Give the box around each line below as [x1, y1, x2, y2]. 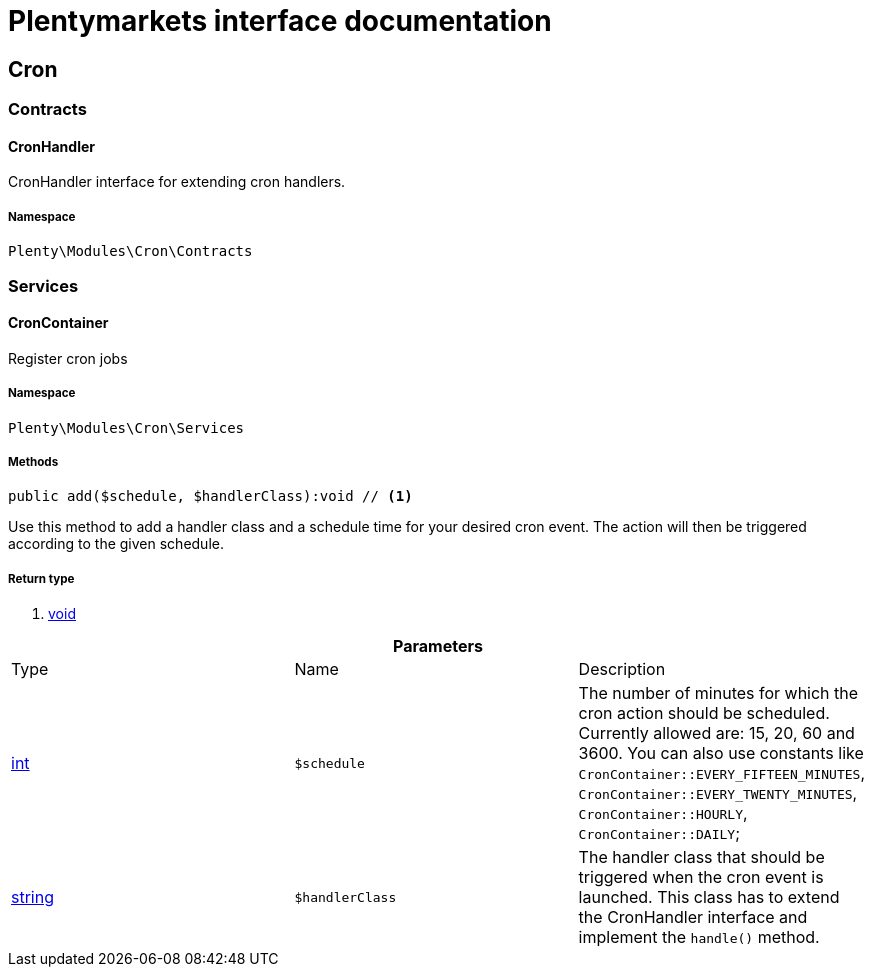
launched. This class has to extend [578, 887, 840, 908]
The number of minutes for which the [578, 683, 859, 704]
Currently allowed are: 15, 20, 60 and [578, 723, 855, 744]
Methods [8, 454, 59, 469]
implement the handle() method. [578, 927, 820, 948]
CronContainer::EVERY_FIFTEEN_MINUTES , [578, 763, 865, 784]
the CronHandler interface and [578, 907, 808, 928]
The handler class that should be [578, 847, 825, 868]
